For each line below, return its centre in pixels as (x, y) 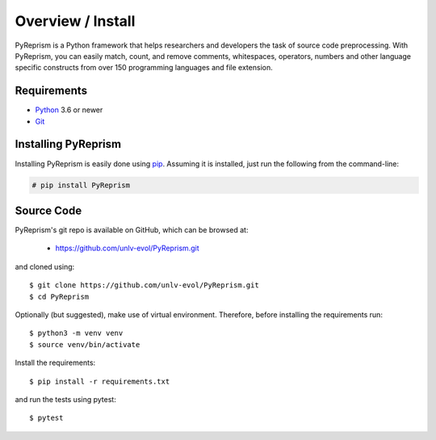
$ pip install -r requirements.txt (100, 381)
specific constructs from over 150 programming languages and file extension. (144, 68)
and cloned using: (45, 266)
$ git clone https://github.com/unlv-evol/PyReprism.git (145, 285)
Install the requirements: (55, 362)
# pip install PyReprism (81, 185)
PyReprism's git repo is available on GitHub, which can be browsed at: (132, 230)
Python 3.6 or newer (69, 110)
